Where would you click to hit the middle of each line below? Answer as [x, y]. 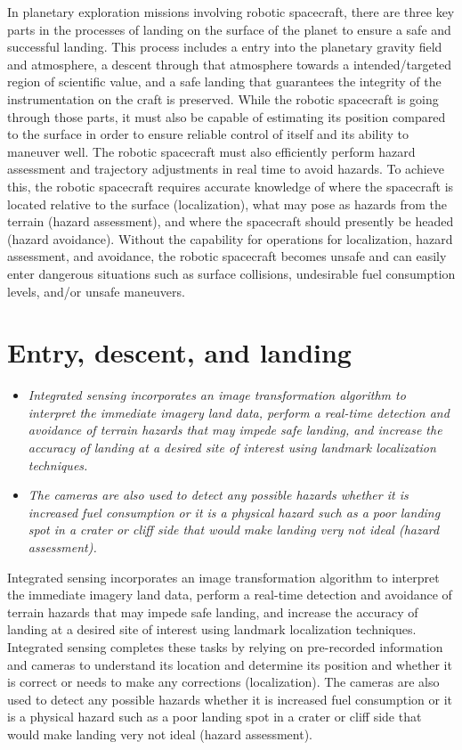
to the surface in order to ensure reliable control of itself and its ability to [208, 134]
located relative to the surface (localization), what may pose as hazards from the [227, 204]
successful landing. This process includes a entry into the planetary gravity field [225, 47]
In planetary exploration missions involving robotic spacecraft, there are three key [231, 12]
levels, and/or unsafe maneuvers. [96, 291]
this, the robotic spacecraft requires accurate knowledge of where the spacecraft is [231, 186]
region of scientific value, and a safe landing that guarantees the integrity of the [224, 82]
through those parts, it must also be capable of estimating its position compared [227, 116]
